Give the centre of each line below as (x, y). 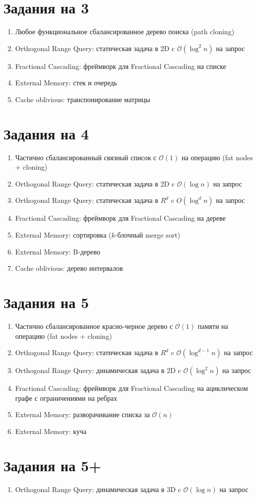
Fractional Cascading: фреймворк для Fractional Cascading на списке (121, 66)
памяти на (213, 326)
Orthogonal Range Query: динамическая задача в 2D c (98, 370)
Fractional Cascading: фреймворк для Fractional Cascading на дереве (120, 218)
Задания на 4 (46, 133)
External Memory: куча (51, 431)
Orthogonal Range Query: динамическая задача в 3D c (98, 489)
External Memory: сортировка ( (63, 235)
